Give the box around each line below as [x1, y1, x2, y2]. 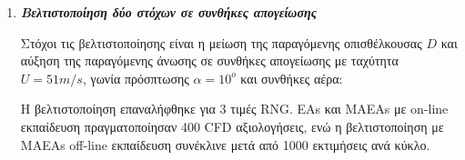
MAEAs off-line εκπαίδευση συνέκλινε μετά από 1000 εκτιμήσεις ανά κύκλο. [20, 135, 430, 154]
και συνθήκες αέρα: [240, 68, 343, 87]
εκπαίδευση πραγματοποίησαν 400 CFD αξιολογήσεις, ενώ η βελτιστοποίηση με [20, 116, 444, 135]
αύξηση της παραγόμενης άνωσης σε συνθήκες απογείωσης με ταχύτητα [20, 51, 399, 70]
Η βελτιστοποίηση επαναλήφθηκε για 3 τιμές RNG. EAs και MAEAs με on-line [20, 99, 449, 118]
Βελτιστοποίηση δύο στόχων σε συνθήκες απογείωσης [20, 3, 317, 21]
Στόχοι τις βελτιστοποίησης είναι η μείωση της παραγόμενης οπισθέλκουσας [20, 33, 422, 52]
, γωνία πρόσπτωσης [82, 68, 189, 87]
